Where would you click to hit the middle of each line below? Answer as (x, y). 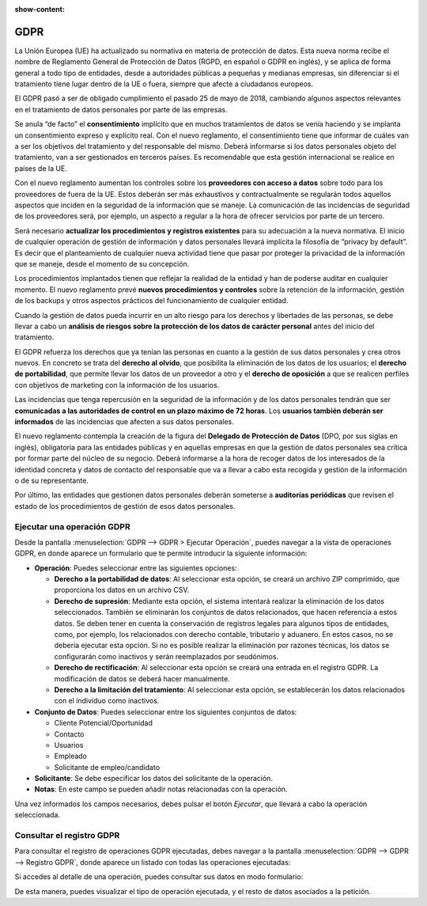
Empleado (70, 756)
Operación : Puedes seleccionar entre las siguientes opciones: (136, 568)
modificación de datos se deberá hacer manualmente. (142, 679)
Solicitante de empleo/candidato (107, 767)
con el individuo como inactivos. (107, 701)
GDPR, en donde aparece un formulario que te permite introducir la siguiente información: (161, 553)
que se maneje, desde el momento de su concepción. (102, 263)
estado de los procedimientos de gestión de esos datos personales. (125, 506)
